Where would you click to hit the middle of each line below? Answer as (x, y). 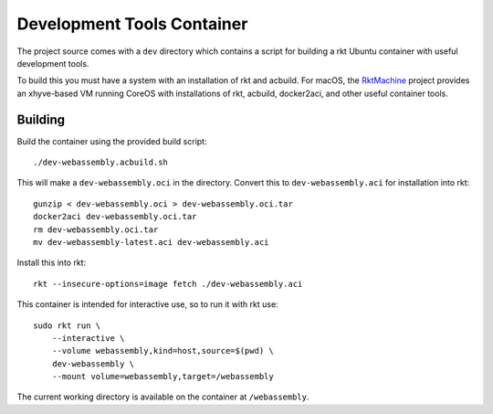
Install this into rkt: (52, 263)
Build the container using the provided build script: (112, 141)
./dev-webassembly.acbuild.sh (101, 163)
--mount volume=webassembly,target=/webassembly (163, 377)
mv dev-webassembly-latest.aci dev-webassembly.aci (151, 242)
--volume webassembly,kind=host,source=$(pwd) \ (163, 351)
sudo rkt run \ (67, 325)
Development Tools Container (132, 24)
